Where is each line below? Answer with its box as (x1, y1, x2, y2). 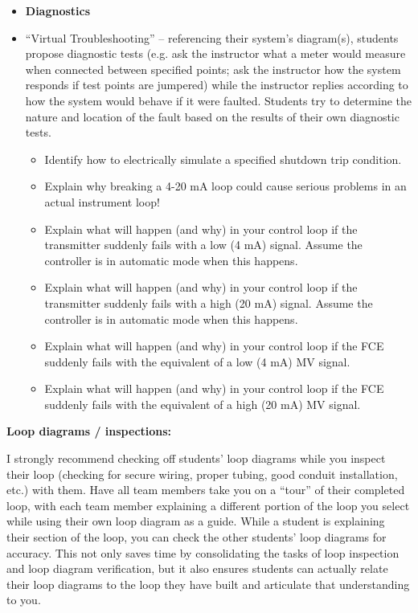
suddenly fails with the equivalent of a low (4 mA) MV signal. (44, 353, 350, 370)
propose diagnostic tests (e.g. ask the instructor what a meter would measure (25, 45, 406, 62)
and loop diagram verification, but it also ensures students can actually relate (6, 560, 388, 577)
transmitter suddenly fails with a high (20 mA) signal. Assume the (44, 294, 373, 311)
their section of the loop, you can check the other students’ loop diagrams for (6, 529, 387, 546)
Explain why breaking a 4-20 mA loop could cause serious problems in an (44, 178, 407, 194)
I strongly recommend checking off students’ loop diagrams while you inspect (6, 450, 386, 467)
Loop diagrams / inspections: (6, 423, 172, 439)
